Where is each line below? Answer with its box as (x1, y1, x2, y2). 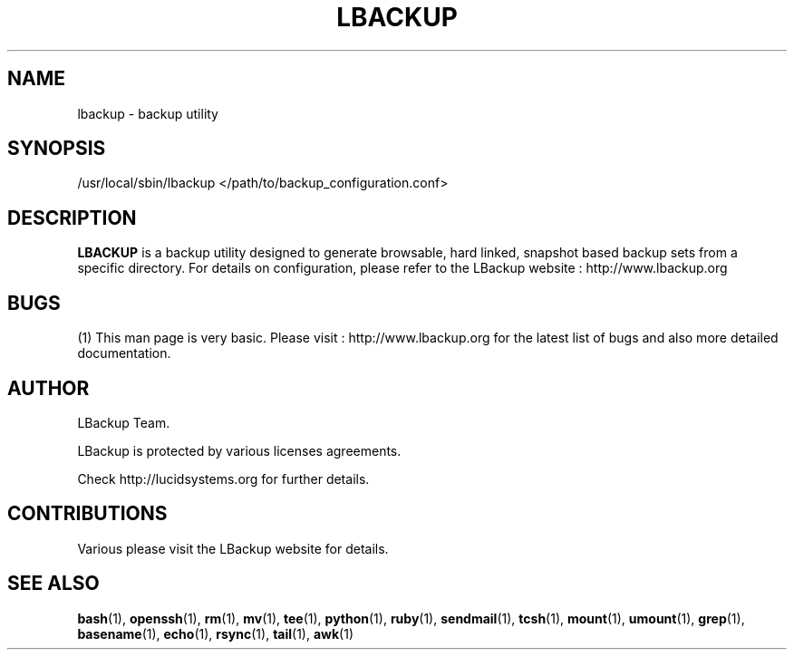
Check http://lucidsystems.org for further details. (77, 470, 370, 487)
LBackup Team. (77, 414, 170, 430)
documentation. (77, 345, 171, 362)
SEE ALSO (7, 572, 100, 595)
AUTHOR (7, 376, 90, 400)
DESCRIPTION (7, 206, 137, 229)
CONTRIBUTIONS (7, 502, 168, 526)
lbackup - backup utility (77, 105, 218, 121)
